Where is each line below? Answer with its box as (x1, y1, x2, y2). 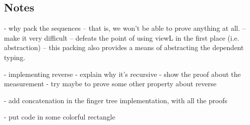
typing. (4, 52, 25, 62)
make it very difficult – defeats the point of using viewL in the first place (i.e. (4, 32, 240, 43)
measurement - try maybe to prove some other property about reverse (4, 78, 217, 89)
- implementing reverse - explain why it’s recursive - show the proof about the (4, 68, 241, 79)
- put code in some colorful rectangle (4, 112, 116, 122)
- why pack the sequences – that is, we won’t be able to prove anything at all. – (4, 23, 246, 33)
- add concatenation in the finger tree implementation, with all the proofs (4, 95, 228, 105)
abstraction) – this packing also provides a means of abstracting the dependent (4, 42, 244, 53)
